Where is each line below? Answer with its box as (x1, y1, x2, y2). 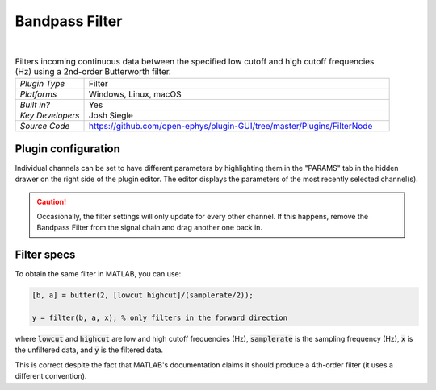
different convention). (15, 371, 87, 381)
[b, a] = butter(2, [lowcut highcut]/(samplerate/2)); (31, 291, 254, 300)
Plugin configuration (15, 142, 121, 156)
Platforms (19, 89, 57, 100)
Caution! (36, 197, 67, 206)
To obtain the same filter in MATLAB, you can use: (15, 269, 182, 279)
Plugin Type (19, 78, 65, 89)
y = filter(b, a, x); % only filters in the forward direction (31, 313, 288, 322)
